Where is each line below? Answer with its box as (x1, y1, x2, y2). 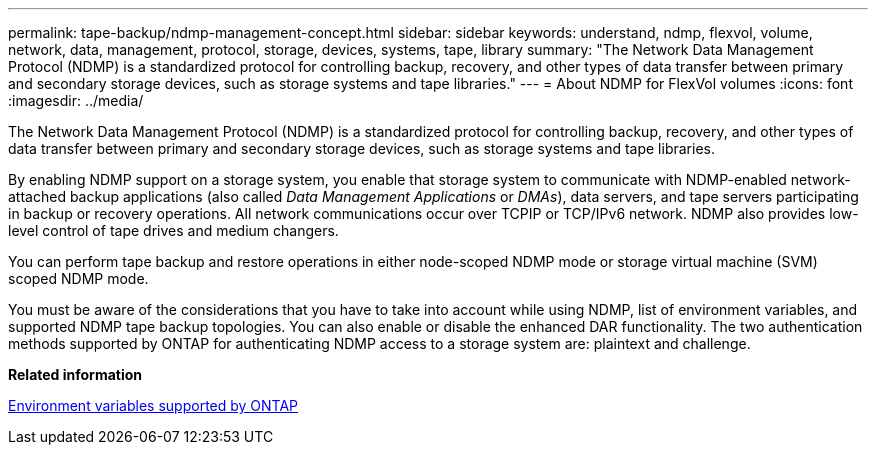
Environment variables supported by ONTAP (8, 397, 299, 414)
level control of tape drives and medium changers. (8, 222, 339, 239)
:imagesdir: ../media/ (8, 92, 144, 109)
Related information (8, 366, 143, 383)
